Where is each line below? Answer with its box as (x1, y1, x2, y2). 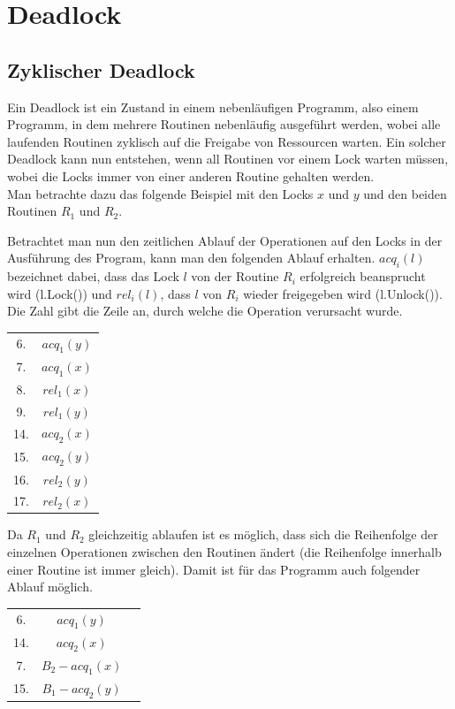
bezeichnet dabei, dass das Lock (7, 267, 179, 286)
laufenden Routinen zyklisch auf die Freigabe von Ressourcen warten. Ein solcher (7, 132, 446, 150)
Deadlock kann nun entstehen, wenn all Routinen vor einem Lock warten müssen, (7, 149, 449, 168)
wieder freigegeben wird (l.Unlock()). (243, 284, 443, 302)
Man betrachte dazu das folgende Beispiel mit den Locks (7, 184, 314, 202)
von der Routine (191, 267, 279, 286)
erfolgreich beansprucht (300, 267, 426, 286)
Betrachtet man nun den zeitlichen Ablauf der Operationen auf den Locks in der (7, 231, 443, 249)
